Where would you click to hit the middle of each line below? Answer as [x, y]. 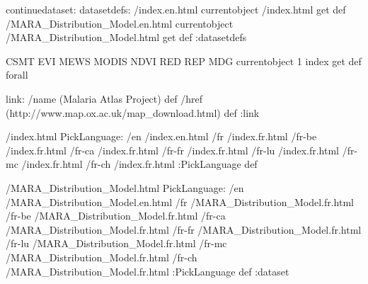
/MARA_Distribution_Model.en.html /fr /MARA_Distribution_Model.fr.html [180, 201]
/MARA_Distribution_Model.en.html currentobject [120, 23]
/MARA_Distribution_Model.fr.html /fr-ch [102, 257]
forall [17, 75]
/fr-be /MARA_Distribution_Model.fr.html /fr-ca [116, 216]
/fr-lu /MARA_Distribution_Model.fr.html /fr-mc [116, 243]
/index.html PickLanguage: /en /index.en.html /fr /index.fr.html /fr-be [161, 136]
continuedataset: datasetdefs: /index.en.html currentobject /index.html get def [176, 9]
